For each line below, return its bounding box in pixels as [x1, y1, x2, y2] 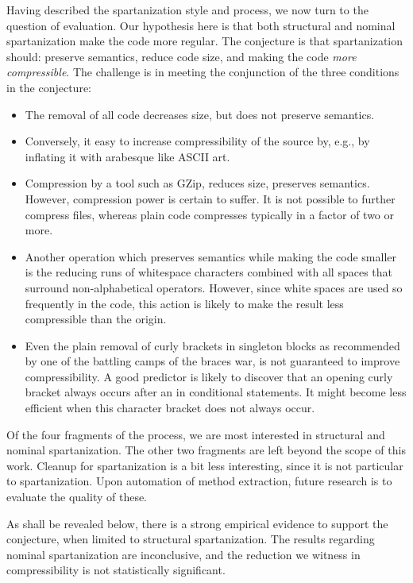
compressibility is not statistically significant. [6, 562, 226, 578]
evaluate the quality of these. [6, 488, 148, 505]
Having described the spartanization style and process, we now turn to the [6, 2, 369, 17]
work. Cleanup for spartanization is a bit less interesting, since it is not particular [6, 457, 403, 473]
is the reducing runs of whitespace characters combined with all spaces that [25, 264, 392, 280]
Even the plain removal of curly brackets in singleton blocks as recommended [25, 337, 400, 353]
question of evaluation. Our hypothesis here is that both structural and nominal [6, 17, 396, 33]
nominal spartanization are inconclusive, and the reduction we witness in [6, 546, 361, 562]
